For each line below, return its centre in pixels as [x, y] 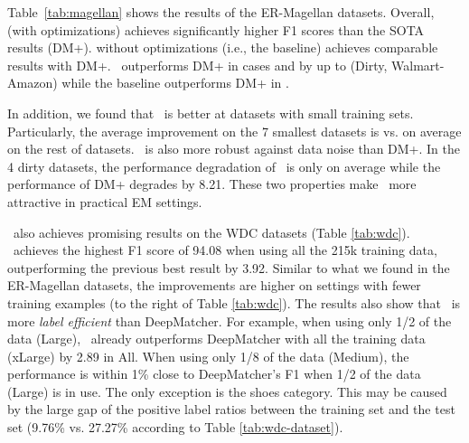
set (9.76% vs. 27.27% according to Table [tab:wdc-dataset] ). [175, 427]
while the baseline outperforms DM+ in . [175, 83]
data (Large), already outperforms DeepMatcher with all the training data [216, 339]
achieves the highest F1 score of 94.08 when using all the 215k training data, [225, 250]
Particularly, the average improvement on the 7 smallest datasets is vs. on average [234, 131]
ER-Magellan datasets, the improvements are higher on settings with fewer [214, 285]
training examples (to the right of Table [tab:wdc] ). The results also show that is [234, 302]
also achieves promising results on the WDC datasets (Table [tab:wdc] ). [211, 232]
